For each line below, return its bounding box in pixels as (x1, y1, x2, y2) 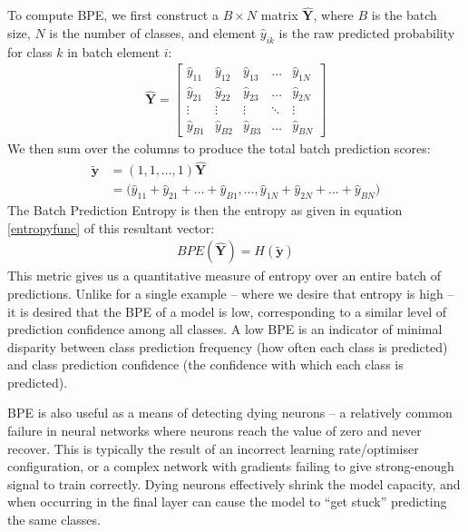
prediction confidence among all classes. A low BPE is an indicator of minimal (7, 320, 443, 339)
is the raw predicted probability (278, 23, 455, 42)
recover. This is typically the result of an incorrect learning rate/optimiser (7, 438, 419, 458)
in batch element (67, 42, 161, 61)
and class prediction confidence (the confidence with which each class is (7, 355, 404, 374)
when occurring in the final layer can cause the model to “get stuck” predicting (7, 492, 447, 511)
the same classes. (7, 510, 101, 529)
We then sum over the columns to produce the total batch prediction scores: (7, 139, 431, 158)
